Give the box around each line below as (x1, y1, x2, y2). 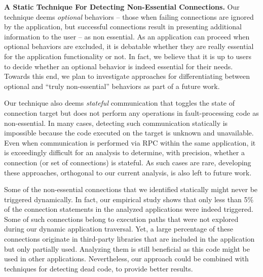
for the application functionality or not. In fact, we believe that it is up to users (4, 51, 252, 61)
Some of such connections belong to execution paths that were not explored (4, 213, 239, 224)
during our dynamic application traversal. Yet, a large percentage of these (4, 223, 233, 234)
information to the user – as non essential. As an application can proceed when (4, 31, 250, 41)
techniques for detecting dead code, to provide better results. (4, 263, 193, 273)
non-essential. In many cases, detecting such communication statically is (4, 117, 228, 128)
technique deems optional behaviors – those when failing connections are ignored (4, 11, 254, 22)
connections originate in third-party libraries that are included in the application (4, 234, 255, 244)
